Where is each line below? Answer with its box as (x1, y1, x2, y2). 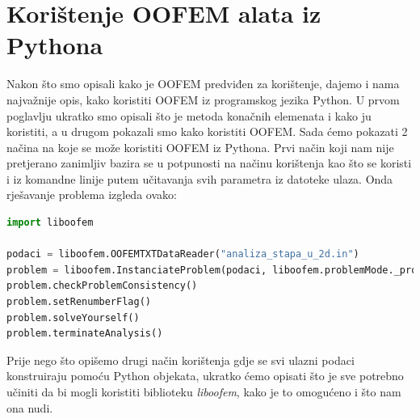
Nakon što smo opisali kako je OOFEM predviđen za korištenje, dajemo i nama (6, 75, 400, 92)
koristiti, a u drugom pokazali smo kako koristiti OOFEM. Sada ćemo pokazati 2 (6, 123, 408, 140)
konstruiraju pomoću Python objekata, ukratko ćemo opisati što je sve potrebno (6, 367, 404, 384)
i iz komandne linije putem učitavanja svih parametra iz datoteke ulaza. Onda (6, 170, 393, 187)
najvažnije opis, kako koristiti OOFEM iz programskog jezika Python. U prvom (6, 91, 400, 108)
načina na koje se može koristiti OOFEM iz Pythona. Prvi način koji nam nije (6, 138, 394, 155)
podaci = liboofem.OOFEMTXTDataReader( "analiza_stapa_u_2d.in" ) (6, 248, 359, 260)
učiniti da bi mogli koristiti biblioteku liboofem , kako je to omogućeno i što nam (6, 383, 401, 400)
